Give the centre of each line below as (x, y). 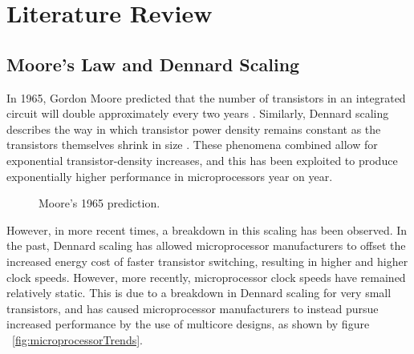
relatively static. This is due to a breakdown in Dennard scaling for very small (199, 293)
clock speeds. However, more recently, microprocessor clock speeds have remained (206, 277)
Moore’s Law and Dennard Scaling (153, 64)
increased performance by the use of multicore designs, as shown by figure (188, 324)
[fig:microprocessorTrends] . (77, 339)
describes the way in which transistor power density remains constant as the (194, 129)
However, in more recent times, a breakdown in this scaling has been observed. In (207, 229)
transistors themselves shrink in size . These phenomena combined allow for (192, 145)
